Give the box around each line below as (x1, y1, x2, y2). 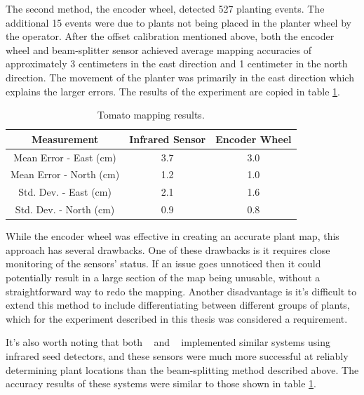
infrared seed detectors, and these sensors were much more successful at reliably (6, 348, 349, 363)
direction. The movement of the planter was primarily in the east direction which (6, 69, 354, 84)
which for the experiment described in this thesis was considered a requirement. (6, 311, 348, 326)
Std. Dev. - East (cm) (18, 185, 112, 199)
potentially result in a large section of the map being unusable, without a (6, 270, 321, 284)
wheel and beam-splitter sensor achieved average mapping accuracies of (6, 42, 311, 57)
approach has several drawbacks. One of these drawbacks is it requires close (6, 242, 330, 257)
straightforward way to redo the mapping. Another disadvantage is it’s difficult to (6, 283, 357, 298)
